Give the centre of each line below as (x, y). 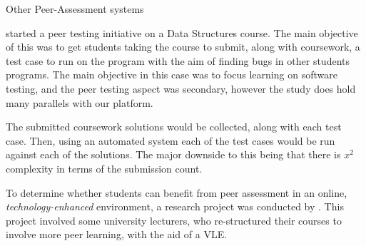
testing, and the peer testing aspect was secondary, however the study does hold (181, 88)
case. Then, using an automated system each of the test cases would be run (171, 140)
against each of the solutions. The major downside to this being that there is (173, 154)
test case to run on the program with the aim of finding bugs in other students (178, 60)
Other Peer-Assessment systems (75, 9)
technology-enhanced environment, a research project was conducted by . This (175, 206)
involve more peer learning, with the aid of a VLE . (117, 234)
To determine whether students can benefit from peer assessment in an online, (177, 192)
